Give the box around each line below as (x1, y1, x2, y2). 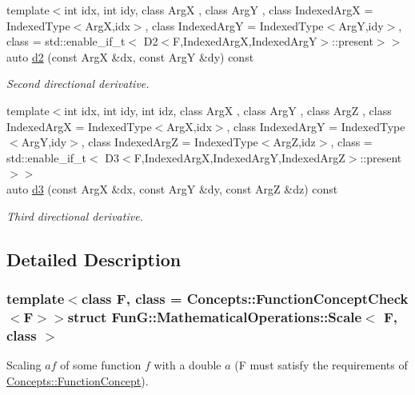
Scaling (6, 356, 42, 373)
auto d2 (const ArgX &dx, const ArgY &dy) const (6, 48, 254, 65)
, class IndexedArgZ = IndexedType (81, 134, 258, 150)
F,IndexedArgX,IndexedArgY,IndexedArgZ (134, 149, 345, 166)
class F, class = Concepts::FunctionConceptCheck (81, 288, 409, 308)
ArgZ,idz (273, 134, 316, 150)
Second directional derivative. (6, 75, 150, 92)
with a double (154, 356, 221, 373)
